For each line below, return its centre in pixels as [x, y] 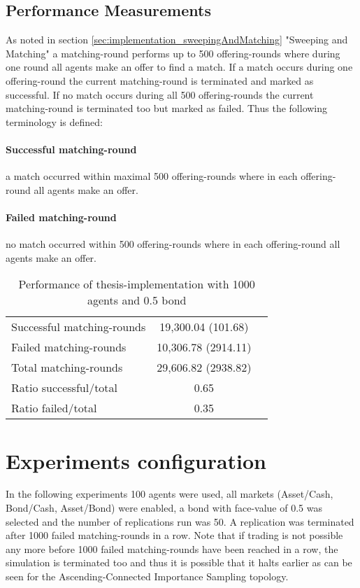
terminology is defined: [54, 121]
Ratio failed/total [54, 408]
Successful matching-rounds [79, 327]
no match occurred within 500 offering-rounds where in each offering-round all [173, 244]
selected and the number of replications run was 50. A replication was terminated [180, 521]
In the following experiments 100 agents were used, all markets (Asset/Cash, [170, 494]
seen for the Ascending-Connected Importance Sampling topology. [147, 576]
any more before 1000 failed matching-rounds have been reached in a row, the [172, 548]
